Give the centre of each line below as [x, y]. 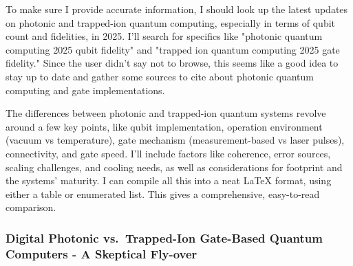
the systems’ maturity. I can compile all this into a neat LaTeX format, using [169, 180]
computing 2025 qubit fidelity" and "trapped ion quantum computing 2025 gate [173, 49]
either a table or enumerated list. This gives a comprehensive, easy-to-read [163, 193]
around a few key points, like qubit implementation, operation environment [164, 126]
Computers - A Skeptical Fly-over [101, 253]
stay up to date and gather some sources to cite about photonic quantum [160, 76]
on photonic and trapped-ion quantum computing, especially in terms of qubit [171, 22]
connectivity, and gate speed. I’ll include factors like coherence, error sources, [168, 153]
